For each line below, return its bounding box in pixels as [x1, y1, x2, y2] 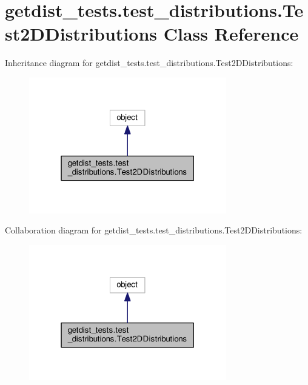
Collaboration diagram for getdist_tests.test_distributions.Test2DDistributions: [5, 224, 303, 236]
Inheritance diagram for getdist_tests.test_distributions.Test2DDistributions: [5, 56, 293, 69]
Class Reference [163, 21, 299, 46]
